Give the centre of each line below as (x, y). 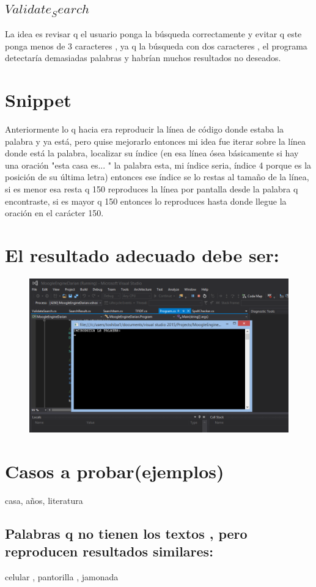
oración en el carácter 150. (54, 213)
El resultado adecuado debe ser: (142, 255)
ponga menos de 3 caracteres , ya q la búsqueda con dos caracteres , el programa (156, 46)
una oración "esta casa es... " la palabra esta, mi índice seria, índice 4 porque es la (158, 165)
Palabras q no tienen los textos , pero (126, 533)
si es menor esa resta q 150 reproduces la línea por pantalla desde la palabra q (152, 189)
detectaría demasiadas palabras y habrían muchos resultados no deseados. (143, 58)
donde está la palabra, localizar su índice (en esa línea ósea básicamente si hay (152, 153)
